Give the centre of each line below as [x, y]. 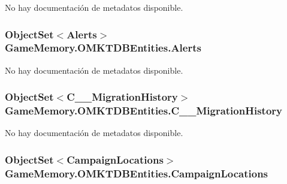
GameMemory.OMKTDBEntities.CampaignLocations [137, 173]
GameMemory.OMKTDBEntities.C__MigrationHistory [143, 111]
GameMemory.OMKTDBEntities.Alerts [103, 48]
